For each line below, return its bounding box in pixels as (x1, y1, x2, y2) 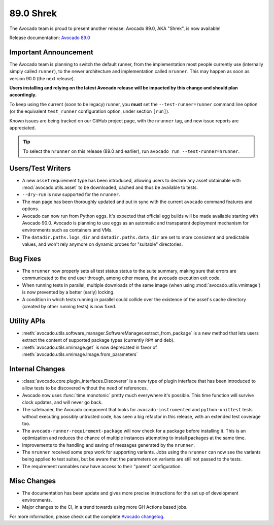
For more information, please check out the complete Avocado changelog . (9, 513, 165, 519)
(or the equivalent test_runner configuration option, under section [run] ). (9, 108, 169, 114)
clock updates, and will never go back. (22, 399, 103, 406)
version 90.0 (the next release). (9, 75, 75, 81)
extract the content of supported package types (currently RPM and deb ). (22, 337, 175, 343)
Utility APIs (9, 316, 46, 325)
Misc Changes (9, 476, 56, 485)
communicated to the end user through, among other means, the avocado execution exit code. (22, 275, 221, 281)
